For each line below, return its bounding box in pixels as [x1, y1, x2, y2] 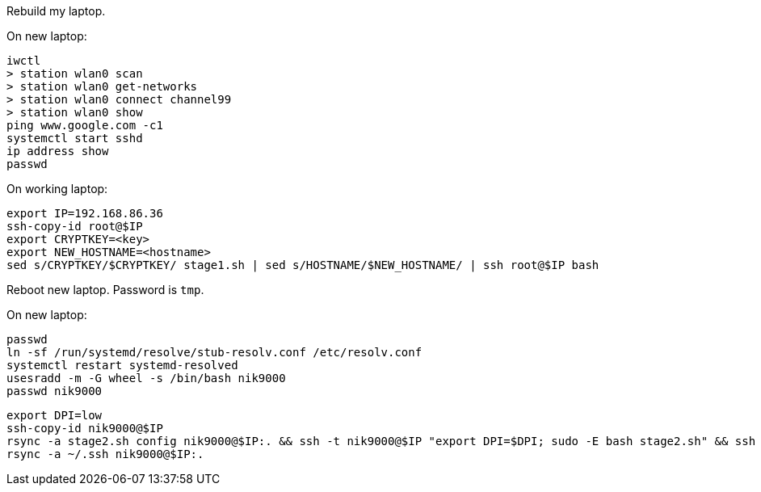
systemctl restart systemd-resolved [6, 359, 238, 372]
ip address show [6, 145, 109, 158]
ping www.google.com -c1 [6, 119, 163, 132]
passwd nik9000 [6, 385, 103, 397]
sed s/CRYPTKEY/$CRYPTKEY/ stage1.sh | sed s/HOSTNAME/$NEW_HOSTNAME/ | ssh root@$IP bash [6, 259, 599, 271]
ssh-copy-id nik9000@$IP [6, 422, 163, 435]
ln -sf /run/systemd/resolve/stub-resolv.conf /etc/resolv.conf [6, 346, 423, 359]
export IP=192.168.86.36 [6, 207, 163, 220]
